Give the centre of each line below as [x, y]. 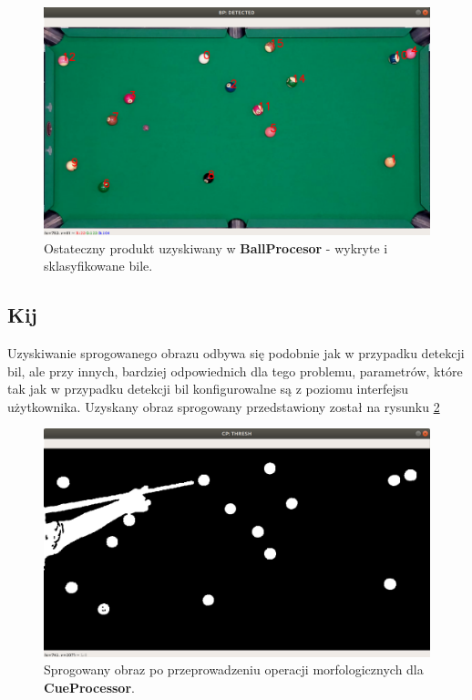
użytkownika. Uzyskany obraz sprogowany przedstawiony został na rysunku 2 [224, 406]
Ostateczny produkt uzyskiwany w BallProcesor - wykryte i [216, 247]
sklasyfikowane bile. [98, 266]
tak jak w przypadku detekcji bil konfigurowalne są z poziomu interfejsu [208, 389]
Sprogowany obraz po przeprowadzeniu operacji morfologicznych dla [234, 669]
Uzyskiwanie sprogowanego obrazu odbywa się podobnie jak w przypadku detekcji [236, 353]
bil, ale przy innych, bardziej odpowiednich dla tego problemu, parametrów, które [235, 371]
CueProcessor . [89, 687]
